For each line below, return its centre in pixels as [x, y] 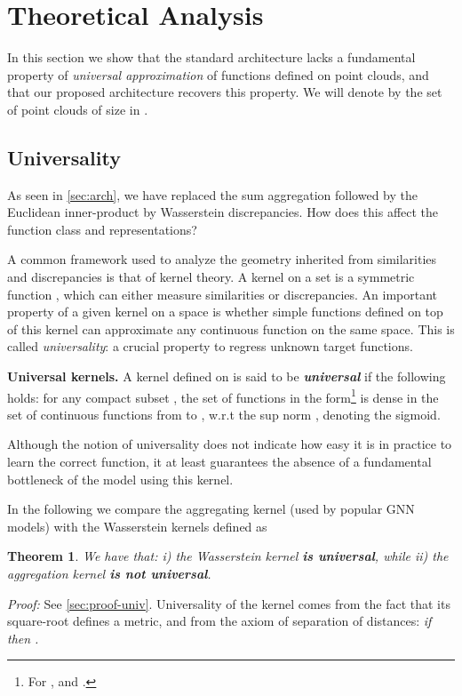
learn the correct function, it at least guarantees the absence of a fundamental [219, 462]
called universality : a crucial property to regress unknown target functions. [210, 346]
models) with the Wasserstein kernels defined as [137, 526]
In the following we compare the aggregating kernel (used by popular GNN [211, 509]
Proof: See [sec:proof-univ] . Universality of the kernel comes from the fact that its [229, 603]
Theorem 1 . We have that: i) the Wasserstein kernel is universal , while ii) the [228, 556]
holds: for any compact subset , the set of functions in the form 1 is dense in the [223, 396]
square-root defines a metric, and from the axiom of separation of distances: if [219, 621]
